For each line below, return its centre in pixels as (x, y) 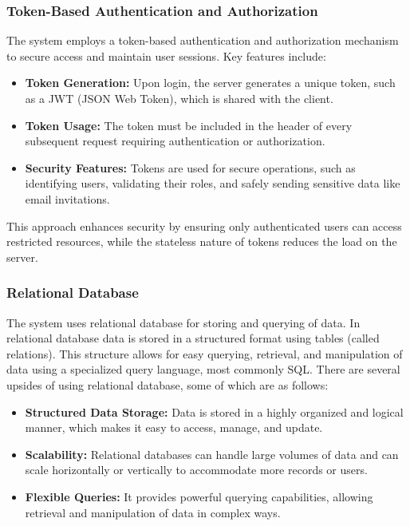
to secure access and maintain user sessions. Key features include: (166, 55)
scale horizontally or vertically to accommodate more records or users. (196, 470)
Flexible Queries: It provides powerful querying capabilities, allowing (199, 496)
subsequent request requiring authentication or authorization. (175, 141)
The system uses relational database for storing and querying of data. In (183, 322)
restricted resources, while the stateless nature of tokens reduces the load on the (202, 241)
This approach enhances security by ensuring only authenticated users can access (204, 225)
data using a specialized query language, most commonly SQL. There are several (203, 369)
